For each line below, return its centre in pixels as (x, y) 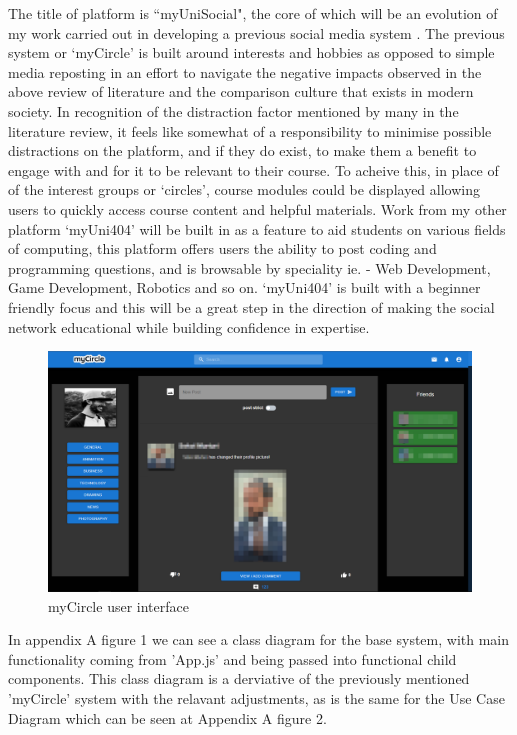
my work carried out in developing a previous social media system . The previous (256, 32)
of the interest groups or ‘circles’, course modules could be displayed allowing (244, 189)
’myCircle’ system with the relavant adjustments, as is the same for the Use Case (256, 698)
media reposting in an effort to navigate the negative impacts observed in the (245, 71)
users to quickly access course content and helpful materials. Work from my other (257, 208)
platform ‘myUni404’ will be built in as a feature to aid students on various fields (257, 228)
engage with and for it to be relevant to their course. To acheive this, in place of (253, 169)
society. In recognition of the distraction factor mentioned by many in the (233, 110)
